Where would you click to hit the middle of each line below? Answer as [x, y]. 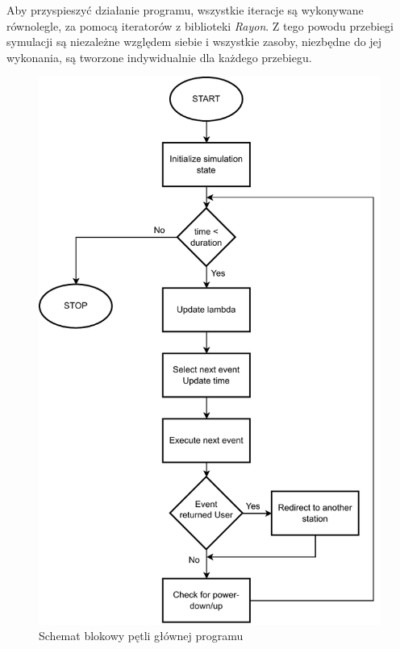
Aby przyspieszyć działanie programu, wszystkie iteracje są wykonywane [185, 10]
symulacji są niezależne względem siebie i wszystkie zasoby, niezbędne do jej [194, 42]
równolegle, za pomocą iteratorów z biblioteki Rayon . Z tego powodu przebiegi [200, 25]
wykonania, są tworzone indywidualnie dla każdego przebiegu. [159, 57]
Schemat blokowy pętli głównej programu [141, 636]
